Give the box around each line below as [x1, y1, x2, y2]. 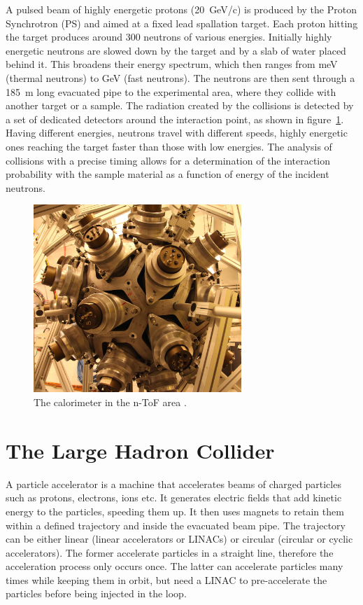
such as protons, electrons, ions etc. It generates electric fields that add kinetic [6, 490, 342, 505]
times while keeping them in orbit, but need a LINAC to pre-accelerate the [6, 572, 327, 587]
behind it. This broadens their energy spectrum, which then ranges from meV [6, 57, 338, 71]
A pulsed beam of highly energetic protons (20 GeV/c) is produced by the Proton [6, 2, 357, 16]
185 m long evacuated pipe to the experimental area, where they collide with [6, 84, 336, 99]
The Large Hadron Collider [6, 436, 275, 464]
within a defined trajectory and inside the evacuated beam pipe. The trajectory [6, 517, 346, 532]
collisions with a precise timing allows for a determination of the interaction [6, 153, 331, 167]
